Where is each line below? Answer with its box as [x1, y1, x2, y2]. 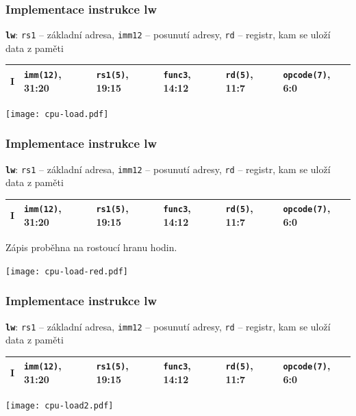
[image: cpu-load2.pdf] [5, 401, 114, 411]
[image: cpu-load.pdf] [5, 109, 109, 119]
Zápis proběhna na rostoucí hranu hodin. [5, 240, 177, 255]
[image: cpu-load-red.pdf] [5, 266, 128, 276]
